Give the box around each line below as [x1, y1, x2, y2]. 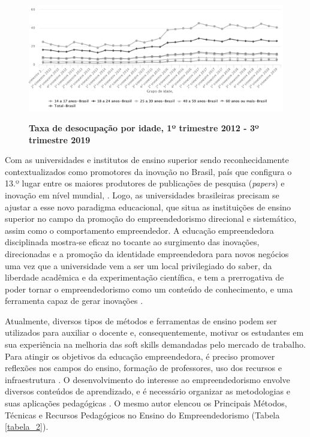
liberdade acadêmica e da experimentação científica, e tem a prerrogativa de [5, 271, 284, 284]
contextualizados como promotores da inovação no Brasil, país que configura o [5, 165, 292, 177]
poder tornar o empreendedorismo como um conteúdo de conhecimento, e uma [5, 282, 293, 295]
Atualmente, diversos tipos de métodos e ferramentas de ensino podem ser [5, 314, 277, 327]
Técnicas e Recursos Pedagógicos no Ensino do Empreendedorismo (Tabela [5, 408, 280, 421]
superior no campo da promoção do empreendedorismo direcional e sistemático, [5, 212, 297, 225]
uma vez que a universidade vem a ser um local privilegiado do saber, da [5, 259, 272, 272]
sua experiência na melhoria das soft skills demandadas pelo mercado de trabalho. [5, 338, 306, 351]
